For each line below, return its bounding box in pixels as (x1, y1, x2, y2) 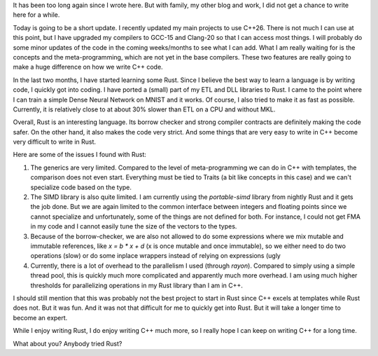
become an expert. (13, 313, 68, 322)
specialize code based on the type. (30, 183, 132, 191)
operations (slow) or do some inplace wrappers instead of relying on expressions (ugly (30, 252, 281, 260)
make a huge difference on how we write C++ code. (13, 63, 164, 71)
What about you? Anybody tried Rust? (13, 339, 122, 348)
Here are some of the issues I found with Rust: (13, 151, 147, 159)
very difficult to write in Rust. (13, 137, 97, 146)
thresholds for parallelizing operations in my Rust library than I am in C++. (30, 281, 243, 289)
